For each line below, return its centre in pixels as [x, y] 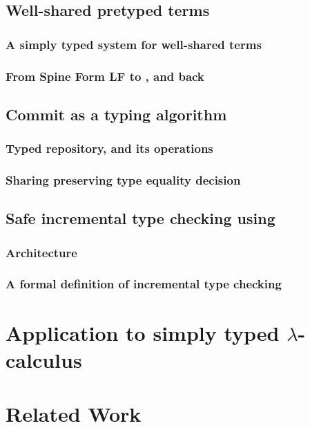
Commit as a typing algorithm [116, 114]
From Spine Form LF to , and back [105, 76]
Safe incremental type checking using [141, 218]
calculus [44, 359]
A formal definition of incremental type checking [144, 284]
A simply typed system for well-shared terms [134, 44]
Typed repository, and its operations [109, 148]
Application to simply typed [143, 332]
